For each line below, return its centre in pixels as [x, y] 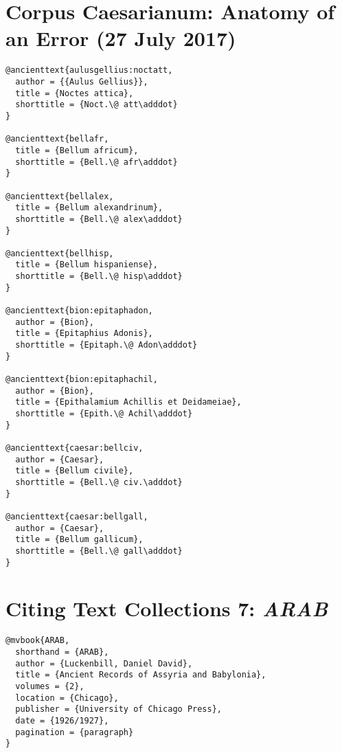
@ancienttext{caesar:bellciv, [75, 448]
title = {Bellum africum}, [77, 150]
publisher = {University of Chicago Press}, [118, 709]
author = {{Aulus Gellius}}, [82, 81]
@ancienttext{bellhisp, [60, 253]
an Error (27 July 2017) [121, 38]
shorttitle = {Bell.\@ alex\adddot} [99, 219]
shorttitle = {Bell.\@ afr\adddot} [96, 162]
